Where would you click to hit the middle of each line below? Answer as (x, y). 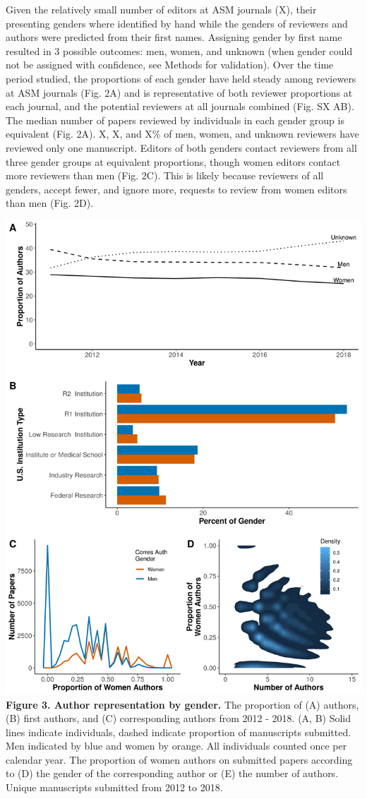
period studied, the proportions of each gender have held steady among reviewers (181, 78)
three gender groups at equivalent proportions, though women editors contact (173, 161)
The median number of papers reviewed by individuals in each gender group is (175, 120)
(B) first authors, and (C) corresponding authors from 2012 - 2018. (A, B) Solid (179, 718)
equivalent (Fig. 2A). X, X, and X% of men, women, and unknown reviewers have (182, 134)
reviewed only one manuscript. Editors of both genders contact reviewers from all (181, 147)
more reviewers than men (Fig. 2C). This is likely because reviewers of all (165, 175)
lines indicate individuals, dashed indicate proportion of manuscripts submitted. (179, 732)
